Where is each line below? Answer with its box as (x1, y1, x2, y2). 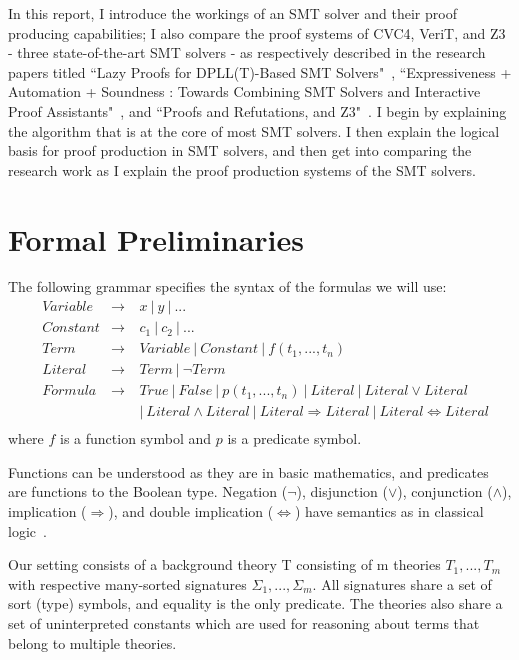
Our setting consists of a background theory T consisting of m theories (8, 554, 441, 575)
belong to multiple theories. (8, 632, 177, 653)
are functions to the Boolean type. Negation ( (8, 481, 288, 502)
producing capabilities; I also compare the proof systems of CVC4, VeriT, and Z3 (8, 22, 506, 43)
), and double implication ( (108, 501, 274, 522)
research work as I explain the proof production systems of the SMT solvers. (8, 159, 476, 180)
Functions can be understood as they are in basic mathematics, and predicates (8, 461, 489, 482)
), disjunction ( (296, 481, 388, 502)
